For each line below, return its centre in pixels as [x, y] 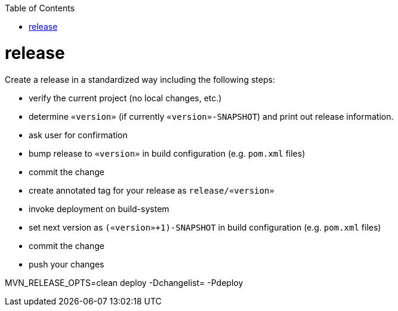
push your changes [67, 264]
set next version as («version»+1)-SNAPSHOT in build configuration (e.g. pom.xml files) [205, 227]
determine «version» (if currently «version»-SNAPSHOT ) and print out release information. [211, 116]
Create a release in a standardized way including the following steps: [140, 79]
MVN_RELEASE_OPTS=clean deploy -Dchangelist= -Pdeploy [124, 282]
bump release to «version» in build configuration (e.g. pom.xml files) [167, 153]
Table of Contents [40, 8]
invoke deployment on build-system [99, 209]
